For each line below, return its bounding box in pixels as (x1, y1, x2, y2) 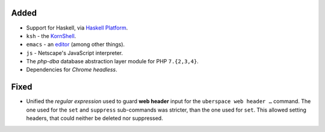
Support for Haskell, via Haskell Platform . (26, 24, 128, 31)
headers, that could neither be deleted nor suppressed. (26, 115, 164, 122)
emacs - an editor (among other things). (26, 41, 125, 48)
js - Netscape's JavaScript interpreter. (26, 49, 123, 57)
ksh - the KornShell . (26, 32, 76, 39)
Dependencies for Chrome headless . (26, 66, 117, 74)
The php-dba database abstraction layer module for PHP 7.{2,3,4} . (26, 58, 199, 65)
